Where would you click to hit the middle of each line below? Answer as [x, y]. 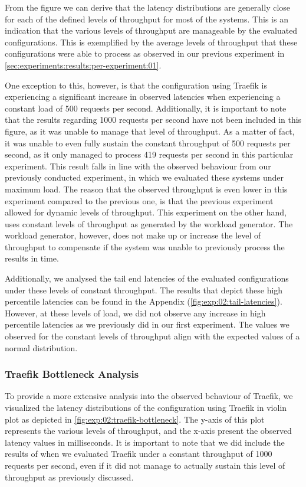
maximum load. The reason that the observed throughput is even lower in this [146, 189]
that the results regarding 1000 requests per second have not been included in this [153, 120]
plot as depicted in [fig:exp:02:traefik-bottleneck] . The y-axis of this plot [135, 419]
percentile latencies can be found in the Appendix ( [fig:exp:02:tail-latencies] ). [144, 301]
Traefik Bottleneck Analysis [72, 374]
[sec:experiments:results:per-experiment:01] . [83, 65]
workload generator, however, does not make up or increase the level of [133, 235]
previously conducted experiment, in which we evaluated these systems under [144, 177]
